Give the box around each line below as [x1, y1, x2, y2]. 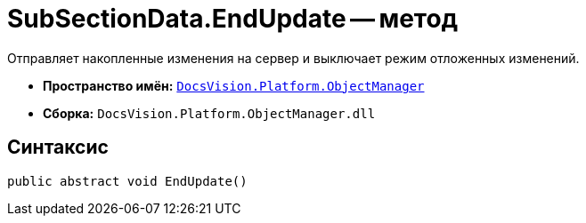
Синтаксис [7, 136, 109, 159]
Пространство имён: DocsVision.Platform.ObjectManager [43, 77, 425, 93]
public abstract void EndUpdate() [7, 173, 248, 188]
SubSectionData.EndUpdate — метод [7, 4, 459, 34]
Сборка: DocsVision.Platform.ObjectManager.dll [43, 105, 376, 121]
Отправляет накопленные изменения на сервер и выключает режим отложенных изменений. [7, 50, 580, 66]
